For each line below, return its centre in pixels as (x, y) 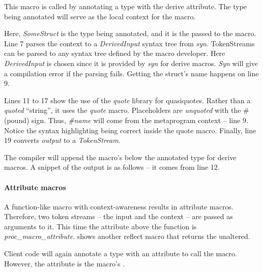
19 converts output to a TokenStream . (62, 140)
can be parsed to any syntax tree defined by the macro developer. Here (115, 53)
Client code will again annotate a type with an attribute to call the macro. (121, 253)
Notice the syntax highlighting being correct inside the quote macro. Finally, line (130, 130)
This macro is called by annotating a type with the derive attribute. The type (126, 6)
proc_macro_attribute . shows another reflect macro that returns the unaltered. (127, 236)
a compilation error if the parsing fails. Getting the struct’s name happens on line (131, 73)
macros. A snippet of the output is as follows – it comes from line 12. (112, 167)
